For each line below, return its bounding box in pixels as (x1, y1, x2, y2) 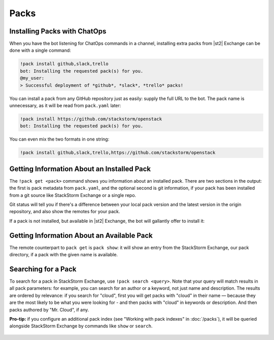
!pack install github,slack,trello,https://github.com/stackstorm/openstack (20, 150, 216, 156)
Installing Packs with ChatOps (9, 27, 107, 36)
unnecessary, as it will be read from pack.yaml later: (9, 102, 121, 109)
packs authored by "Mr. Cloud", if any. (9, 307, 89, 313)
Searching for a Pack (9, 264, 77, 274)
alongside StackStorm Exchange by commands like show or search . (9, 323, 153, 329)
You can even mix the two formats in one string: (9, 136, 110, 142)
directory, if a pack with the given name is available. (9, 252, 118, 258)
